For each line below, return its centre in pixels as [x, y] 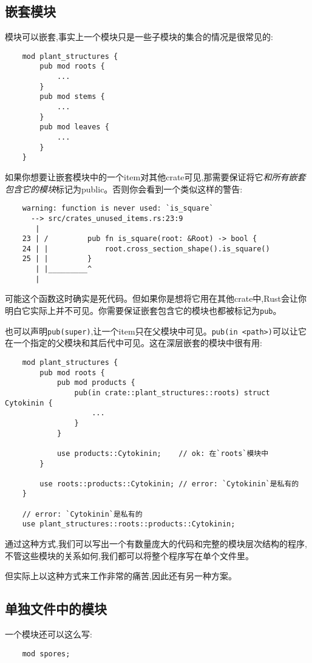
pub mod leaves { [74, 127]
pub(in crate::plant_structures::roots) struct [172, 393]
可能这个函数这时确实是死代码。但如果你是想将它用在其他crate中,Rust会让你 [156, 298]
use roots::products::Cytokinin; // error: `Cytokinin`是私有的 [169, 484]
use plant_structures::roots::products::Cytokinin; [129, 524]
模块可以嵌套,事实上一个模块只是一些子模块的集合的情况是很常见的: [139, 37]
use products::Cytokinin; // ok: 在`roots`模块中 [163, 453]
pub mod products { [96, 383]
